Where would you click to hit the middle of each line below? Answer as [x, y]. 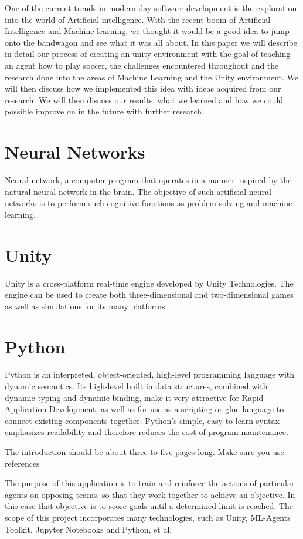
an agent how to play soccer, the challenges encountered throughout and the [142, 65]
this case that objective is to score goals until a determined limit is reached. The [149, 506]
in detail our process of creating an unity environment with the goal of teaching [148, 54]
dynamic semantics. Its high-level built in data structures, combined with [136, 386]
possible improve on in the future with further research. [104, 111]
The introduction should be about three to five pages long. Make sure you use [144, 452]
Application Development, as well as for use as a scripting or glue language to [144, 409]
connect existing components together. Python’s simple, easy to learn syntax [142, 420]
